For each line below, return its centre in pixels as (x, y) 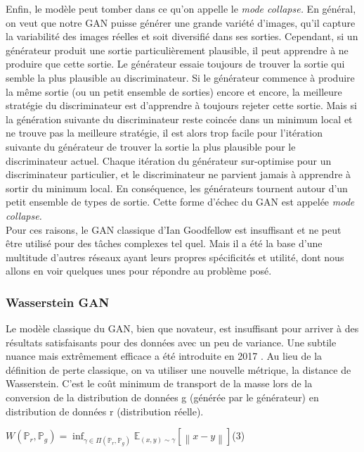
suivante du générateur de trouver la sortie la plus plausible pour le (151, 146)
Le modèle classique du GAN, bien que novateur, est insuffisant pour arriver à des (182, 328)
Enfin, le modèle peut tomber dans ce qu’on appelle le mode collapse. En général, (181, 8)
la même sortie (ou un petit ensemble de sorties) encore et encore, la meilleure (174, 91)
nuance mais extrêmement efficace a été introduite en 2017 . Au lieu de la (164, 356)
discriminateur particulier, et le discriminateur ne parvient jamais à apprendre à (178, 174)
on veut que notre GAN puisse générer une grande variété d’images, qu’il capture (181, 22)
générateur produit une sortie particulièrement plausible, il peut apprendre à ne (177, 50)
